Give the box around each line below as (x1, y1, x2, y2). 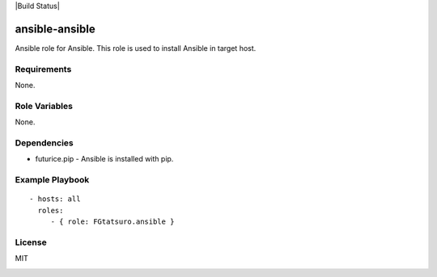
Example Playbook (15, 174, 90, 186)
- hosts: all (29, 195, 81, 204)
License (15, 237, 48, 248)
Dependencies (15, 137, 74, 149)
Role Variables (15, 100, 73, 111)
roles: (37, 206, 64, 215)
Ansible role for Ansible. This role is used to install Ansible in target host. (15, 43, 257, 52)
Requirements (15, 63, 72, 74)
